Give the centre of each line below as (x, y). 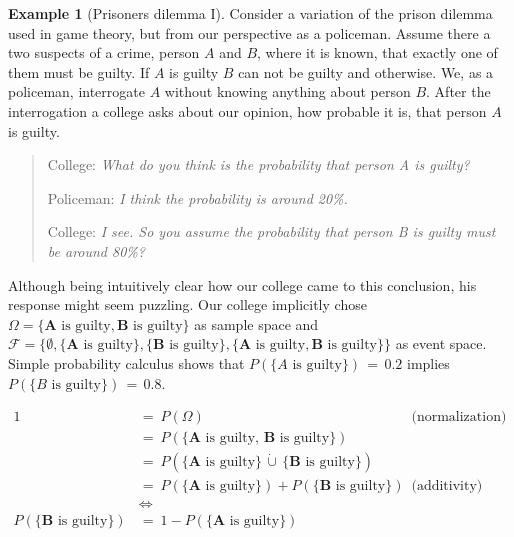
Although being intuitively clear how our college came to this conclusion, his (242, 284)
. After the (458, 91)
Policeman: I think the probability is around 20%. (197, 197)
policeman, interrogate (76, 91)
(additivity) (447, 486)
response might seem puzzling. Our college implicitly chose (187, 304)
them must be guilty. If (79, 71)
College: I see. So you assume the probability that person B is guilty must (271, 231)
